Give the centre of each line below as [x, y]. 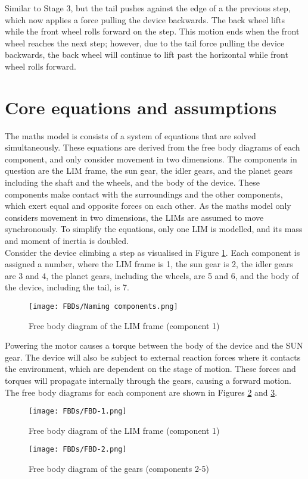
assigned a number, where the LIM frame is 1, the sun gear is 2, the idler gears [149, 264]
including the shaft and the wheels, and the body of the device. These [133, 182]
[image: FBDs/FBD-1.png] [78, 411]
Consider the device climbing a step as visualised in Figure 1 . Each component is [153, 252]
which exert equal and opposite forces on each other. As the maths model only [148, 206]
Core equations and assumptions [141, 107]
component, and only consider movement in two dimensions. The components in [151, 159]
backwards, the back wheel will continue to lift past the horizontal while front [147, 54]
